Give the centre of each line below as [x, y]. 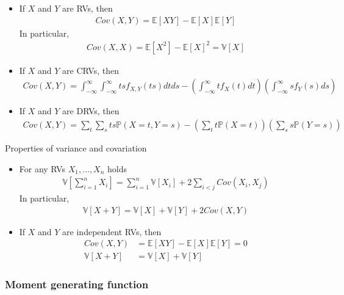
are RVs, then [88, 8]
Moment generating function [77, 284]
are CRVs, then [91, 70]
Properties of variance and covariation [76, 148]
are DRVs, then [91, 111]
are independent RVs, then [112, 231]
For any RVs [42, 168]
